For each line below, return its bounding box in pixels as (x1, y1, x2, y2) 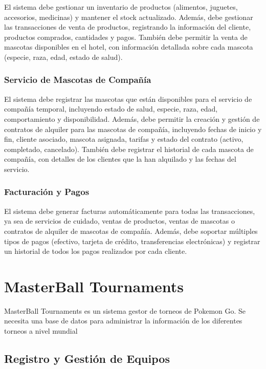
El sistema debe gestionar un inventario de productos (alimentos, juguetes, (4, 2, 238, 12)
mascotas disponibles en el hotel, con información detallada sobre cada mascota (4, 41, 253, 52)
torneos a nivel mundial (4, 325, 78, 336)
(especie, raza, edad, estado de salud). (4, 51, 123, 62)
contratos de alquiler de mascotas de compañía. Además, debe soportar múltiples (4, 225, 258, 236)
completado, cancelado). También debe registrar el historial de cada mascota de (4, 143, 254, 154)
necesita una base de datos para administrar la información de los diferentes (4, 315, 242, 326)
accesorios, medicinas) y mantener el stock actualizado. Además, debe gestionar (4, 11, 253, 22)
